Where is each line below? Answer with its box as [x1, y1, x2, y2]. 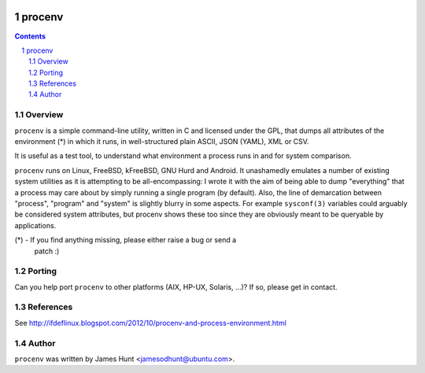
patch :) [34, 246, 60, 256]
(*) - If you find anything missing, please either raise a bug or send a [14, 235, 237, 245]
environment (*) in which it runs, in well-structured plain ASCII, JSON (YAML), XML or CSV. [14, 137, 309, 146]
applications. [14, 220, 57, 230]
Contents [14, 31, 46, 41]
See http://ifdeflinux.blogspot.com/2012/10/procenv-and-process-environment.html [14, 318, 286, 327]
